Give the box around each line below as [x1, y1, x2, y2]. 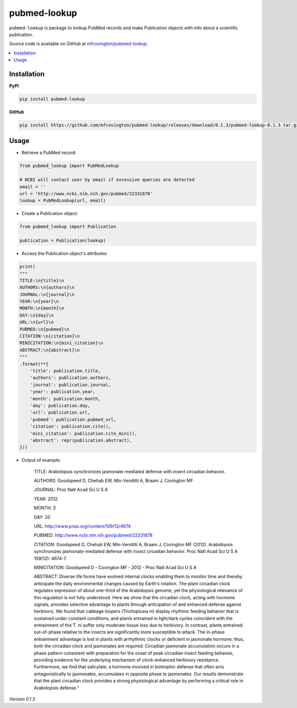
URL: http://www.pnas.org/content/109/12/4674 [34, 523, 131, 529]
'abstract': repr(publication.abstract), [30, 437, 132, 443]
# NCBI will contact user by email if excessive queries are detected [19, 177, 195, 183]
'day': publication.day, [30, 403, 91, 408]
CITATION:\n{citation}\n [19, 333, 80, 339]
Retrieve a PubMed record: [21, 149, 77, 156]
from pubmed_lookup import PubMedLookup [19, 163, 119, 169]
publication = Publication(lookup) [19, 238, 106, 243]
